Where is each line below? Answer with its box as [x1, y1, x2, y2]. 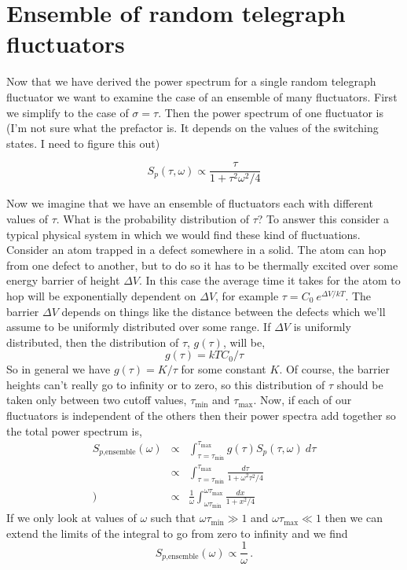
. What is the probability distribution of [56, 210, 250, 226]
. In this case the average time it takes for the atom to [138, 272, 401, 289]
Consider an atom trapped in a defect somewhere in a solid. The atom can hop [6, 241, 387, 258]
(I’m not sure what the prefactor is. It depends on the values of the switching [6, 120, 379, 136]
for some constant [181, 361, 266, 377]
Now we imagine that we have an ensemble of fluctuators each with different [6, 195, 373, 211]
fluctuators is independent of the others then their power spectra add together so [6, 407, 396, 424]
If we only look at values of [6, 509, 137, 526]
